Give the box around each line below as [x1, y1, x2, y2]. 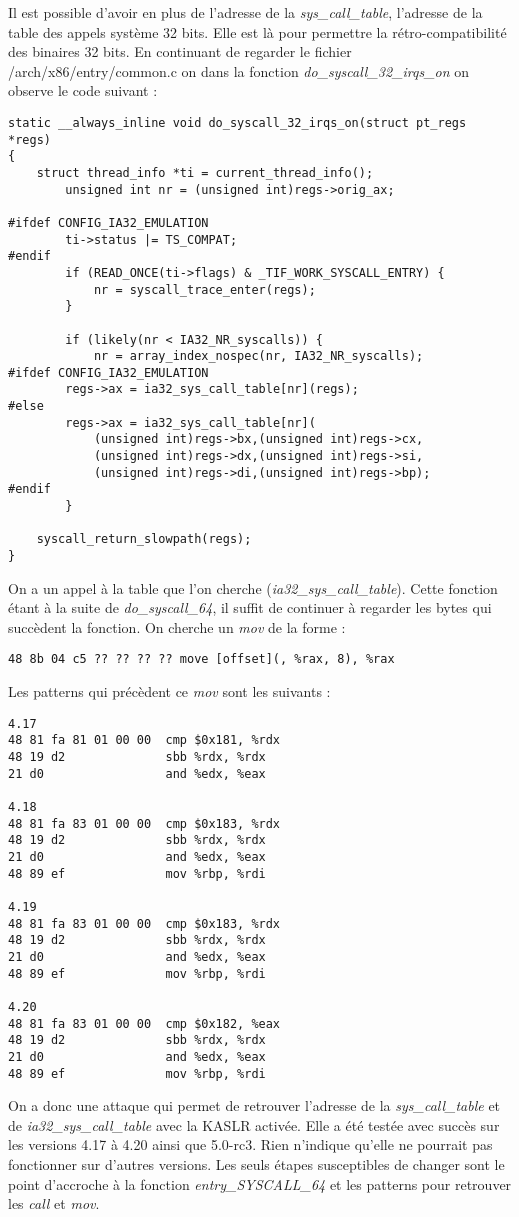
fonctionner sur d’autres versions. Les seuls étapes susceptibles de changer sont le [8, 1153, 505, 1174]
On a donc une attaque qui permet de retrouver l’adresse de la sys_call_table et [8, 1095, 501, 1116]
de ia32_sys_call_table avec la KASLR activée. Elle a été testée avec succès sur [8, 1114, 500, 1135]
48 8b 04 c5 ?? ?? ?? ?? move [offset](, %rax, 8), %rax [8, 652, 395, 667]
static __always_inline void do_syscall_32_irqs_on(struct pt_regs [8, 115, 467, 130]
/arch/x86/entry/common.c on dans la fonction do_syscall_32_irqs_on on [8, 60, 470, 81]
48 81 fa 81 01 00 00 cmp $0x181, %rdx [8, 733, 281, 748]
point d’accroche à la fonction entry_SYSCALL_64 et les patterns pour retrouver [8, 1173, 512, 1194]
